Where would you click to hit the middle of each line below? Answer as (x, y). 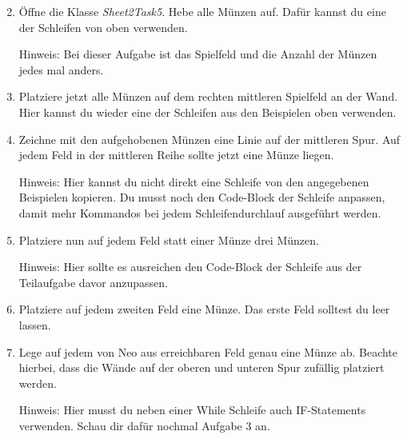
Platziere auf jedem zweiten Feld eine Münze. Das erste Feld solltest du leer (204, 309)
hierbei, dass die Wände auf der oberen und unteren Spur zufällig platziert (202, 367)
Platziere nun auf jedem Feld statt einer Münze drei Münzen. (169, 239)
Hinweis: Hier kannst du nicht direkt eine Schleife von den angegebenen (194, 181)
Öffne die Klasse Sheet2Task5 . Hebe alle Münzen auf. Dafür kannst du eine (202, 11)
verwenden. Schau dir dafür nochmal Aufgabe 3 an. (144, 425)
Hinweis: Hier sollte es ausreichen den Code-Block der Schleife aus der (190, 267)
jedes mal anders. (61, 69)
